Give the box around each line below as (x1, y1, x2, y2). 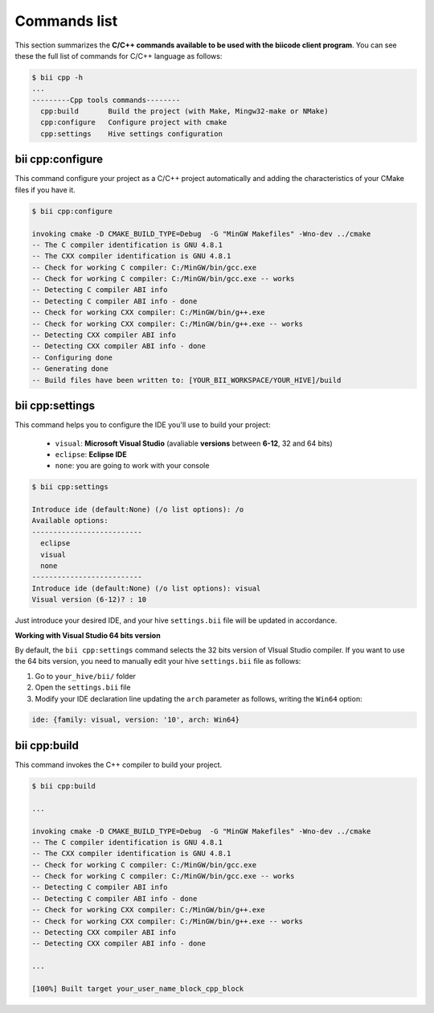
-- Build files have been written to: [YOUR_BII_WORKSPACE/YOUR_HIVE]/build (31, 375, 342, 385)
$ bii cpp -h (31, 72, 84, 82)
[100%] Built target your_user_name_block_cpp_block (31, 984, 244, 993)
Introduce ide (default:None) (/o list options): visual (31, 583, 261, 593)
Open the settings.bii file (35, 682, 131, 692)
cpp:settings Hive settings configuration (40, 129, 223, 138)
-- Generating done (31, 364, 108, 373)
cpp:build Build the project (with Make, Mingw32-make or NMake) (40, 107, 329, 116)
